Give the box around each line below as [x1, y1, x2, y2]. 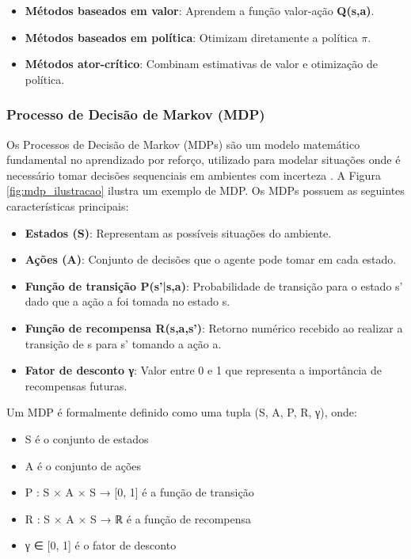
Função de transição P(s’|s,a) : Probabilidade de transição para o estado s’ [25, 277, 403, 294]
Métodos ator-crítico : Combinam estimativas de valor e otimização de [25, 55, 378, 72]
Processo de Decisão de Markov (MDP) [6, 105, 265, 124]
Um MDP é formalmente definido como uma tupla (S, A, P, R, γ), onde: [6, 404, 357, 420]
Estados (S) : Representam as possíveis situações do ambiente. [25, 224, 332, 241]
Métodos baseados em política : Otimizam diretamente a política [25, 29, 358, 45]
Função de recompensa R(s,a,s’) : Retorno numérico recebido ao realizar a [25, 319, 403, 336]
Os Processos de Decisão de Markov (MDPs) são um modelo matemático [6, 135, 360, 152]
